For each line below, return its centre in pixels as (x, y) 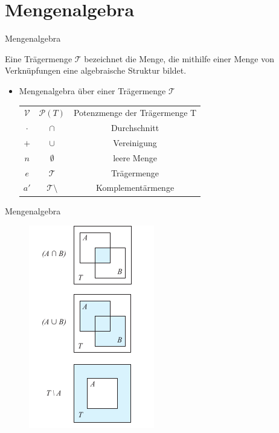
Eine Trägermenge (39, 58)
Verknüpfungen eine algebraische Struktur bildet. (96, 70)
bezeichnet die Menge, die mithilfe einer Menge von (179, 58)
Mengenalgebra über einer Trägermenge (92, 90)
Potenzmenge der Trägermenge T (135, 113)
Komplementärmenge (135, 188)
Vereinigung (135, 142)
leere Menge (135, 157)
